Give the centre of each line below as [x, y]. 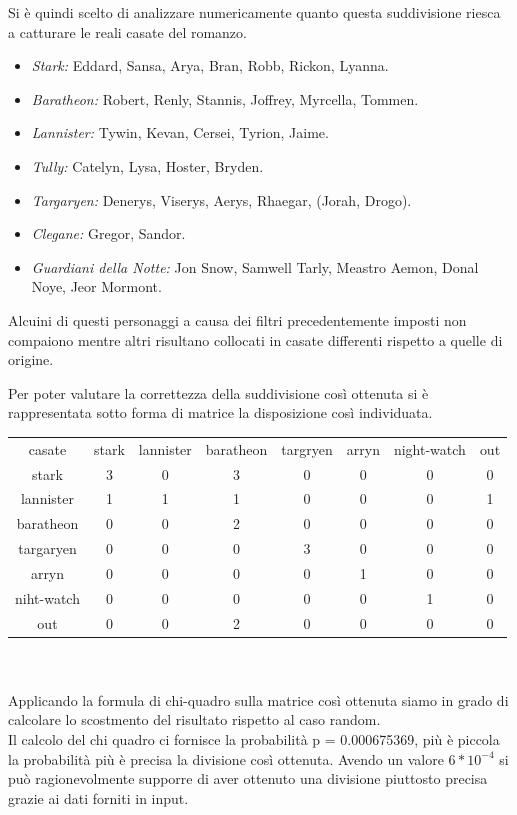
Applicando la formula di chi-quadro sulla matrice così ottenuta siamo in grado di [258, 699]
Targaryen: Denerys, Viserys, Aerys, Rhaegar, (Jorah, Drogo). [221, 199]
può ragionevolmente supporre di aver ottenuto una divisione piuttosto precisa [248, 778]
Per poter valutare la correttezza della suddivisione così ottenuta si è [218, 392]
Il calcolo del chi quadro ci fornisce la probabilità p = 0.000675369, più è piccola [254, 739]
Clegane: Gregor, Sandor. [108, 233]
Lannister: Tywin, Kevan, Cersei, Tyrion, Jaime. [180, 132]
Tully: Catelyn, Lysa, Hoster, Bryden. [147, 165]
